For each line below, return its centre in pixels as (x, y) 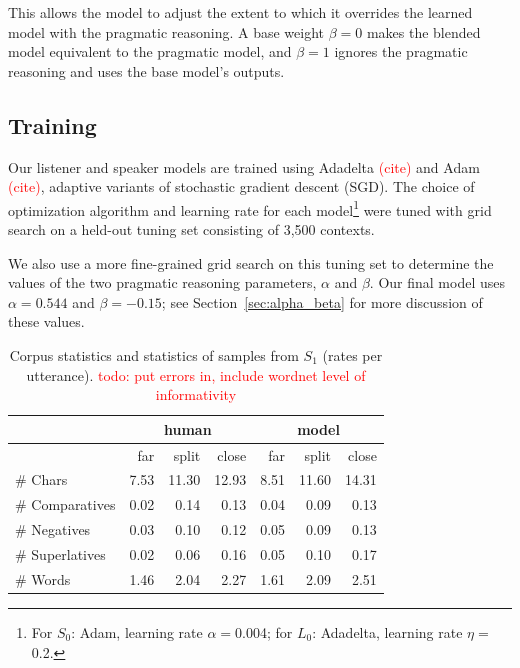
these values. (46, 321)
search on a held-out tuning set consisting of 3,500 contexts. (191, 229)
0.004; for (264, 631)
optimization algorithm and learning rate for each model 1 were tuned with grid (250, 208)
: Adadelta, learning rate (387, 631)
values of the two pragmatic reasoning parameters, (162, 282)
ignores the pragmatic (401, 51)
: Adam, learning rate (137, 631)
